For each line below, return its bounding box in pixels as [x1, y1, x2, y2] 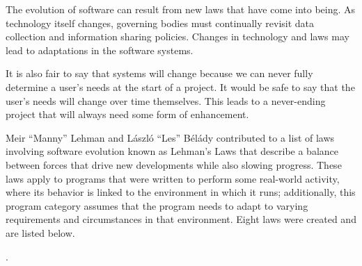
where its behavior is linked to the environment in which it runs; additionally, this [6, 185, 356, 199]
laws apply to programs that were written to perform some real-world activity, [6, 171, 340, 185]
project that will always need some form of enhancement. [6, 107, 249, 122]
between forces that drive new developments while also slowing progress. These [6, 157, 342, 172]
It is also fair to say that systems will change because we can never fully [6, 66, 313, 81]
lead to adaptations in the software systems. [6, 42, 194, 57]
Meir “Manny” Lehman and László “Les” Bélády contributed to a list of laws [6, 130, 335, 144]
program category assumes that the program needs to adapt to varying [6, 198, 308, 213]
